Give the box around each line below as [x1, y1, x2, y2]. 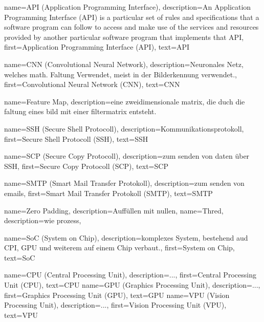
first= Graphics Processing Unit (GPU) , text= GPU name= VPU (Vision [4, 289, 230, 300]
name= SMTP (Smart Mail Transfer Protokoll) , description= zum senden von [4, 178, 245, 188]
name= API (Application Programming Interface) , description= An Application [4, 2, 251, 12]
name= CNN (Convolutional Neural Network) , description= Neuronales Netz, [4, 58, 244, 69]
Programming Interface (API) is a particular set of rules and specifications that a [4, 11, 259, 22]
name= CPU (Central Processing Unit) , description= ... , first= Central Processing [4, 269, 256, 280]
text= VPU [4, 309, 38, 320]
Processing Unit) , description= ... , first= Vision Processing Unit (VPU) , [4, 299, 227, 310]
